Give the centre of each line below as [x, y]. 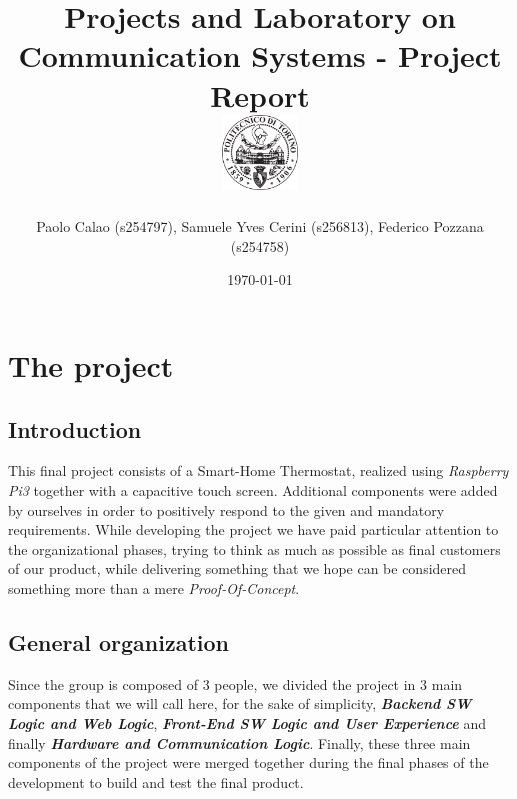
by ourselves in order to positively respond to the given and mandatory [226, 509]
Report [260, 94]
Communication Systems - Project [260, 55]
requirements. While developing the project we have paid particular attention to [253, 529]
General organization [118, 642]
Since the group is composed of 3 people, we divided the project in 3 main [235, 683]
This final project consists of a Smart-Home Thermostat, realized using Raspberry [258, 470]
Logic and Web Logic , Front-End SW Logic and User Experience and [247, 723]
